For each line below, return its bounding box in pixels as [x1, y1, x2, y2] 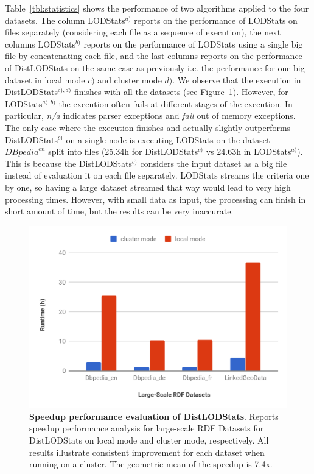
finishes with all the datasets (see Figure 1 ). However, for [74, 85, 288, 98]
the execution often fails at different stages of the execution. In [58, 97, 293, 110]
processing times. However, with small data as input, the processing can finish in [5, 193, 306, 205]
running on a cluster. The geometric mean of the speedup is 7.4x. [29, 458, 273, 470]
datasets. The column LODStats [5, 13, 125, 26]
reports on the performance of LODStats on [134, 13, 298, 26]
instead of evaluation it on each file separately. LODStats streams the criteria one [5, 169, 309, 182]
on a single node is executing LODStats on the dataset [66, 133, 270, 146]
